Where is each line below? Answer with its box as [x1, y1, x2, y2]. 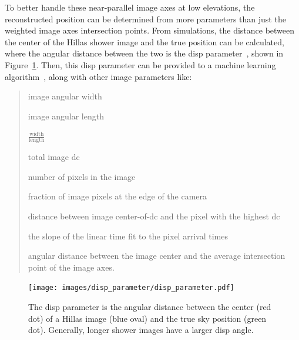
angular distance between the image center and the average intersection [28, 249, 285, 262]
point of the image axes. [28, 261, 115, 273]
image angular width [28, 90, 102, 102]
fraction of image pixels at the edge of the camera [28, 190, 207, 202]
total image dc [28, 151, 80, 163]
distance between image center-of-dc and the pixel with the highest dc [28, 209, 280, 222]
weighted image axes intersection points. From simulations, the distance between [5, 24, 295, 36]
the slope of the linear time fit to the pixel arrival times [28, 229, 228, 242]
